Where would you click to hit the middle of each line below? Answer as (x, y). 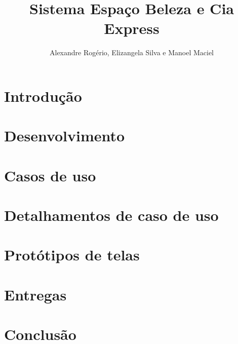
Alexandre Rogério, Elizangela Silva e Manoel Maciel (132, 52)
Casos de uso (50, 175)
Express (132, 28)
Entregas (35, 294)
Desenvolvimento (65, 136)
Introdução (43, 95)
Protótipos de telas (72, 255)
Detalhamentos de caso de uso (111, 215)
